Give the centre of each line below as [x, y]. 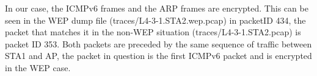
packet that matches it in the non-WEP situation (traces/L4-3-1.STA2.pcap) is [153, 32]
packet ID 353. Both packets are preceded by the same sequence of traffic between [158, 43]
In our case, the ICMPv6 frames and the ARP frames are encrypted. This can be [157, 8]
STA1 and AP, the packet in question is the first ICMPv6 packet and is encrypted [158, 56]
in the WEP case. [38, 67]
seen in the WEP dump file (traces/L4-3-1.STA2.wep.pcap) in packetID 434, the [155, 20]
